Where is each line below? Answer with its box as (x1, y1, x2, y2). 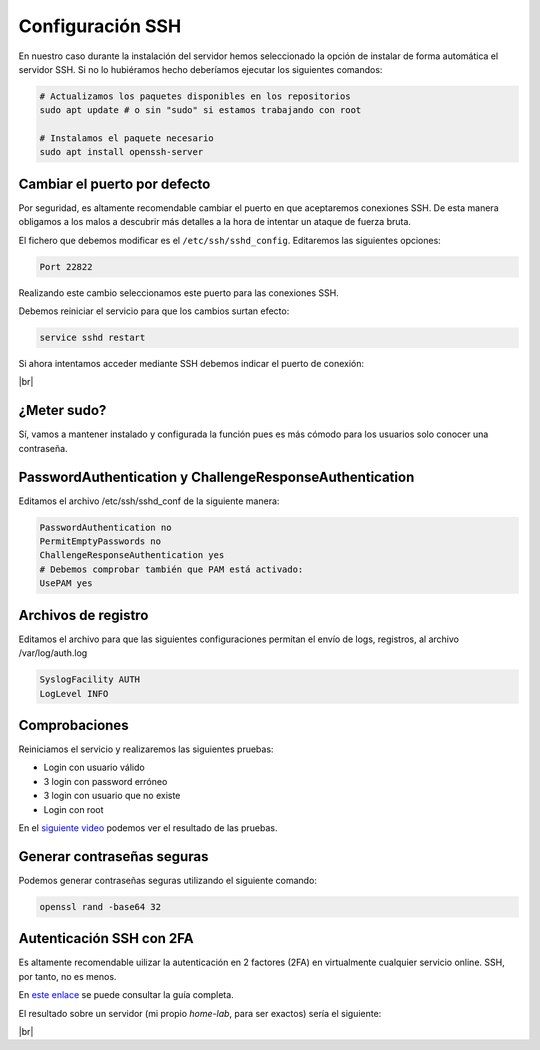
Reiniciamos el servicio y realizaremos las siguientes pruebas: (18, 743, 274, 755)
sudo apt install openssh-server (39, 146, 204, 158)
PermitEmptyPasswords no (39, 536, 162, 547)
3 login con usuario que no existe (43, 790, 181, 802)
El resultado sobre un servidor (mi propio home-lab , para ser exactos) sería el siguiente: (18, 1007, 382, 1019)
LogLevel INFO (39, 688, 109, 699)
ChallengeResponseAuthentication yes (39, 550, 225, 561)
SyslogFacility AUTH (39, 674, 140, 685)
